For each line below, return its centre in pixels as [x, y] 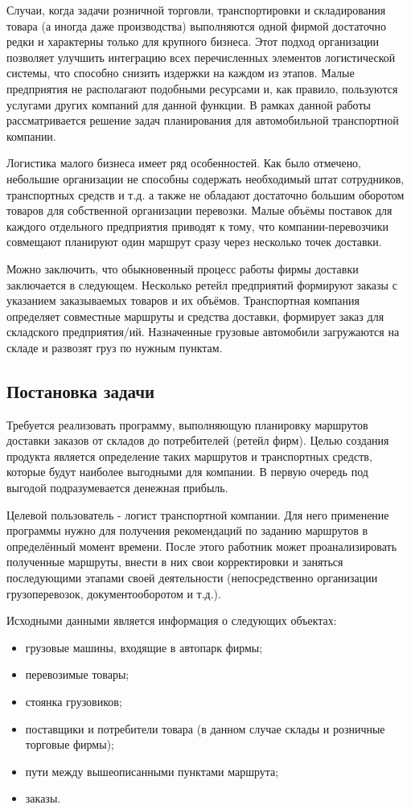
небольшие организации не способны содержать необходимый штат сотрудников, [205, 178]
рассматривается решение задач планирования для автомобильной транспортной [203, 120]
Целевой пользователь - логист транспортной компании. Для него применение [198, 514]
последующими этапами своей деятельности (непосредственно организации [192, 578]
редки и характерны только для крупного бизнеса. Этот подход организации [193, 41]
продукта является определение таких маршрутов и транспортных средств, [189, 456]
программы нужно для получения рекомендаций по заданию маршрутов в [187, 530]
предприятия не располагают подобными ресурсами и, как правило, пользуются [202, 88]
